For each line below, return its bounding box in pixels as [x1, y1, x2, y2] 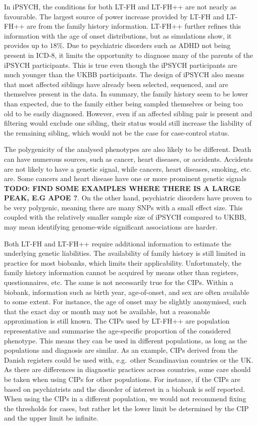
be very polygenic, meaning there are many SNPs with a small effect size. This [4, 202, 243, 212]
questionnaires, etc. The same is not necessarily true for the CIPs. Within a [4, 277, 234, 287]
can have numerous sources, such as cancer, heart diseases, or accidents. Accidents [4, 153, 253, 164]
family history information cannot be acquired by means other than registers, [4, 267, 239, 278]
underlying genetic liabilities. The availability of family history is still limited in [4, 248, 246, 258]
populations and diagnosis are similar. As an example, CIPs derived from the [4, 345, 238, 355]
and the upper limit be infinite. [4, 413, 99, 423]
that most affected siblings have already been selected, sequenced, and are [4, 79, 228, 89]
